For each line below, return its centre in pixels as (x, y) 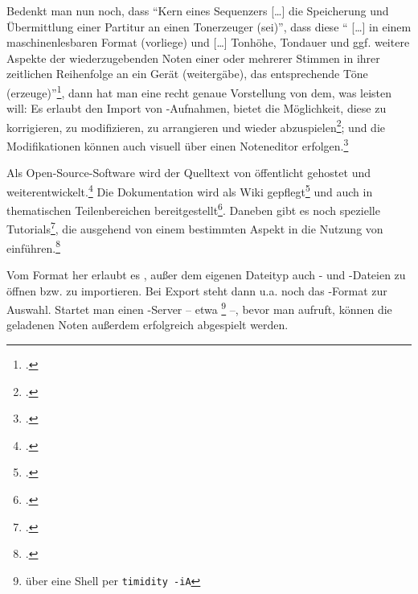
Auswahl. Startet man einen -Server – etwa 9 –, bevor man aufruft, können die (199, 308)
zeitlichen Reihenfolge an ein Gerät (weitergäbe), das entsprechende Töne (187, 74)
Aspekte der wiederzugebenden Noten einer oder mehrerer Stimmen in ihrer (193, 58)
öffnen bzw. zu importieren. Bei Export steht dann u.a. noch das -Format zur (197, 290)
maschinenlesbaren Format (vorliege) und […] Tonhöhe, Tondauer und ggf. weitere (208, 42)
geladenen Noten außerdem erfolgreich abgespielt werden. (148, 325)
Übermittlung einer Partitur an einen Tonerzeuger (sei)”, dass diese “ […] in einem (209, 26)
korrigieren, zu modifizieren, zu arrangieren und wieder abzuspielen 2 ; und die (196, 126)
